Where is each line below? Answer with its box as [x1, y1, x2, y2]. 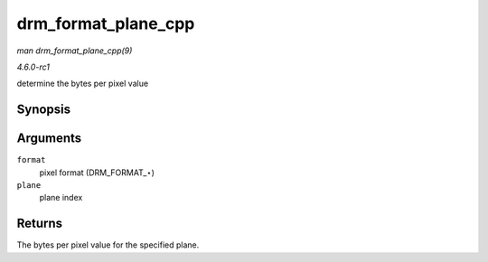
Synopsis [16, 102, 71, 117]
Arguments [16, 131, 82, 146]
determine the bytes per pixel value [16, 78, 149, 89]
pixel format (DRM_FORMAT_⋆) [39, 167, 155, 178]
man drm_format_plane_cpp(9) [16, 45, 133, 56]
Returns [16, 216, 63, 231]
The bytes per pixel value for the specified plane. [16, 239, 200, 250]
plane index [39, 192, 83, 203]
